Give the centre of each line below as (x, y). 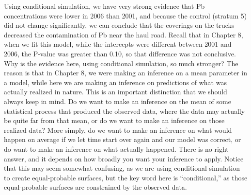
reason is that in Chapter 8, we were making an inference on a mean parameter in (126, 73)
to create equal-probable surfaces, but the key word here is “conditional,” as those (126, 177)
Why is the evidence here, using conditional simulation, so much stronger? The (121, 63)
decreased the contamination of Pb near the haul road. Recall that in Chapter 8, (124, 34)
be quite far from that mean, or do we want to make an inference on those (114, 120)
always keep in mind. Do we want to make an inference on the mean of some (118, 101)
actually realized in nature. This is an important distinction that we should (116, 92)
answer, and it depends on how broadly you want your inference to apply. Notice (124, 158)
